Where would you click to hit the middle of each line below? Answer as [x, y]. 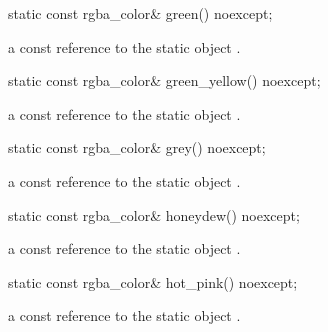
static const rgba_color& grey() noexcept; [137, 147]
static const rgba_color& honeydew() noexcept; [154, 214]
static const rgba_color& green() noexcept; [140, 13]
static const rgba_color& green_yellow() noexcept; [164, 80]
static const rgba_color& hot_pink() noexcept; [153, 281]
